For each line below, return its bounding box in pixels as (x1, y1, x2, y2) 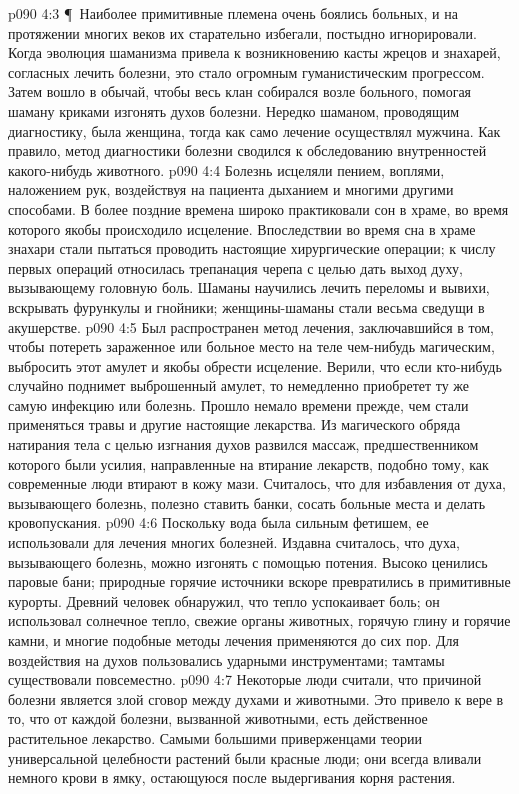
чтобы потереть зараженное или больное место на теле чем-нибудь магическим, (8, 336, 495, 357)
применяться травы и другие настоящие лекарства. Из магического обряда (8, 414, 461, 435)
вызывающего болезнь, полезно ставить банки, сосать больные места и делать (8, 492, 486, 513)
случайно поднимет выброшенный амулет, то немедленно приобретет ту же (8, 375, 470, 396)
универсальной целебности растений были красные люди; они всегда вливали (8, 747, 482, 768)
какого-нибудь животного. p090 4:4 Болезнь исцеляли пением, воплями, (8, 159, 445, 180)
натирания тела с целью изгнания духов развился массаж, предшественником (8, 434, 479, 455)
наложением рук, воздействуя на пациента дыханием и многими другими (8, 179, 454, 200)
